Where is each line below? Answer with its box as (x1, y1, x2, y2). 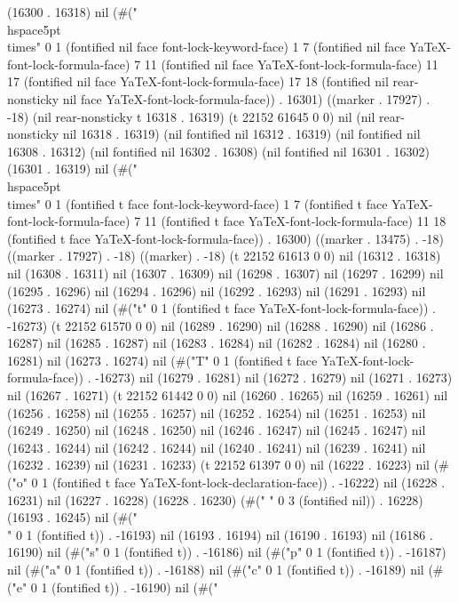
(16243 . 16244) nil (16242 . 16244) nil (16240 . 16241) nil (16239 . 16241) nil (7, 438, 426, 456)
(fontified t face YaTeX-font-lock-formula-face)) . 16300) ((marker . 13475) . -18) (7, 229, 445, 247)
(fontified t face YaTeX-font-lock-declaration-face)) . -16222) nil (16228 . (51, 473, 446, 492)
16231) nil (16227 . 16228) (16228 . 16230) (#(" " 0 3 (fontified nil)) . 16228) (7, 490, 423, 509)
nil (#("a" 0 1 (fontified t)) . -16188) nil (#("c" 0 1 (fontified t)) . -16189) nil (7, 560, 424, 578)
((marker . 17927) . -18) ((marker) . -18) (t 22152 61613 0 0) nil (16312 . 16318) (7, 246, 441, 265)
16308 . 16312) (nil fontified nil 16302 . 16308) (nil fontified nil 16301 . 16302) (7, 141, 430, 160)
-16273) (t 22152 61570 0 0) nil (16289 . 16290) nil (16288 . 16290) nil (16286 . (7, 316, 434, 334)
